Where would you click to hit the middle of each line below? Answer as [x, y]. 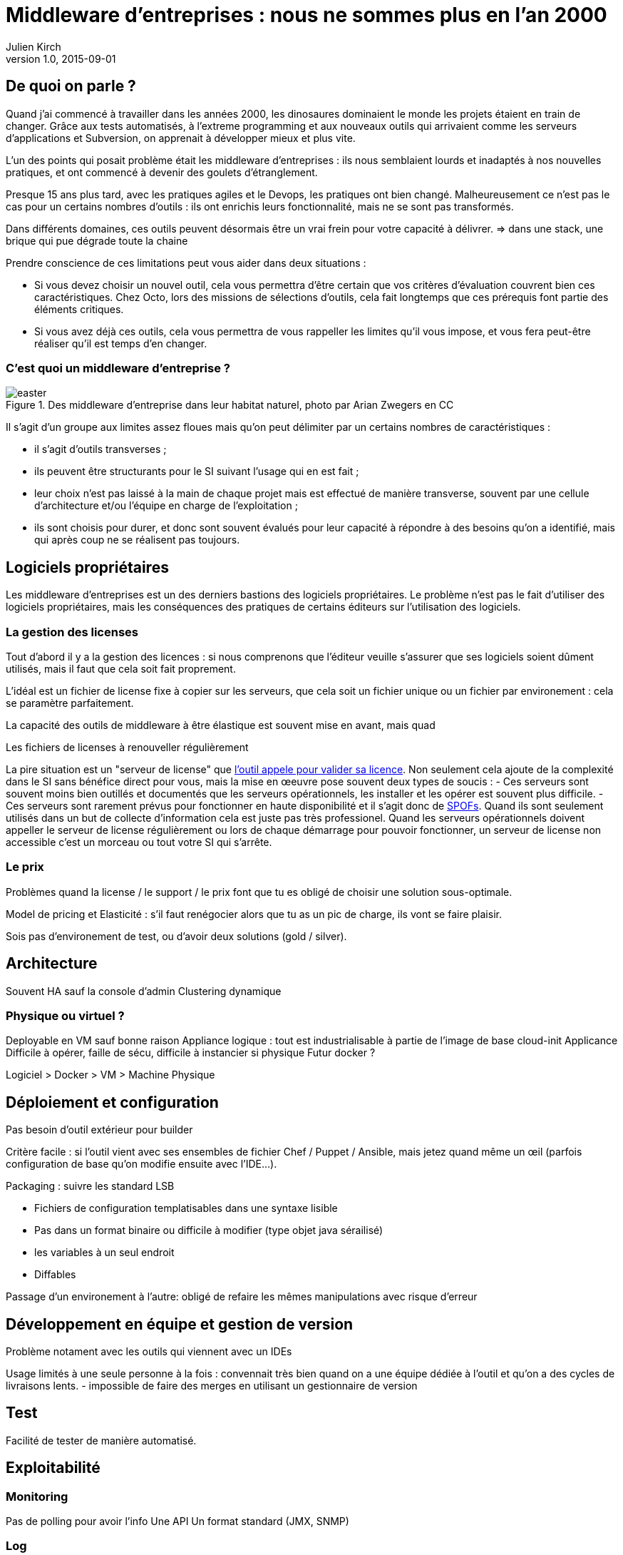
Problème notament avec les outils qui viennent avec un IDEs [149, 1351]
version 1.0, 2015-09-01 [61, 58]
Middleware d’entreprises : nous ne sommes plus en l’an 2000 [307, 15]
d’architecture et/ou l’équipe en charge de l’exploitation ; [166, 506]
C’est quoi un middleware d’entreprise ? [118, 368]
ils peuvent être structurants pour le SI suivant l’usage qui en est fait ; [197, 471]
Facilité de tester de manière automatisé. [101, 1440]
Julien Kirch [34, 46]
